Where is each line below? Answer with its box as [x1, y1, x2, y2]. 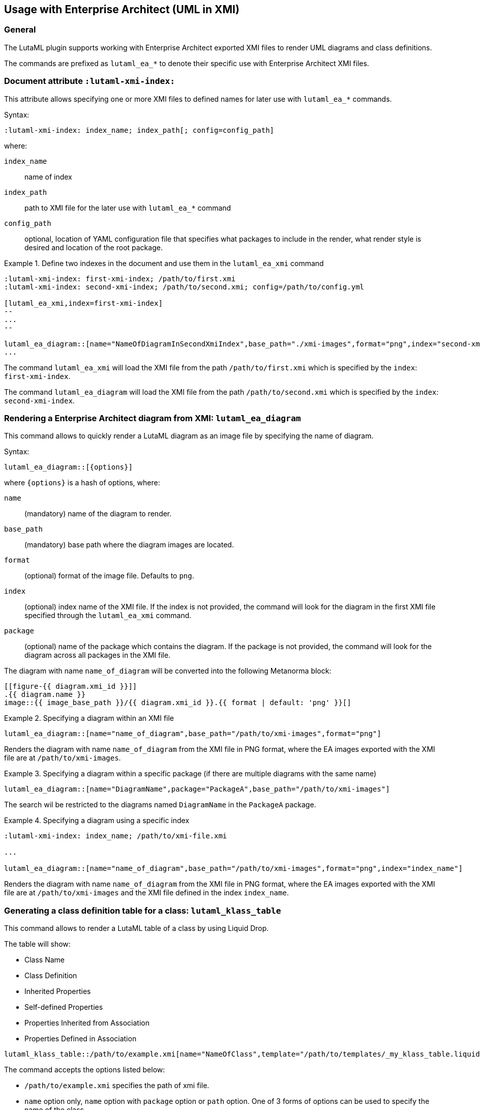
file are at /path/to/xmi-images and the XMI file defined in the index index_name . [4, 888, 289, 897]
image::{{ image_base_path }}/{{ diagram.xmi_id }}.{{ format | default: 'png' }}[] [4, 698, 351, 707]
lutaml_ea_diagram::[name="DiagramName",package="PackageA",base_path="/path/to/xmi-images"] [4, 785, 390, 794]
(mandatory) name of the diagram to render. [24, 509, 172, 518]
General [4, 24, 36, 35]
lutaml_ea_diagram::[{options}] [4, 463, 133, 472]
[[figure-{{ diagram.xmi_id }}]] [4, 682, 137, 691]
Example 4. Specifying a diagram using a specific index [4, 816, 190, 825]
